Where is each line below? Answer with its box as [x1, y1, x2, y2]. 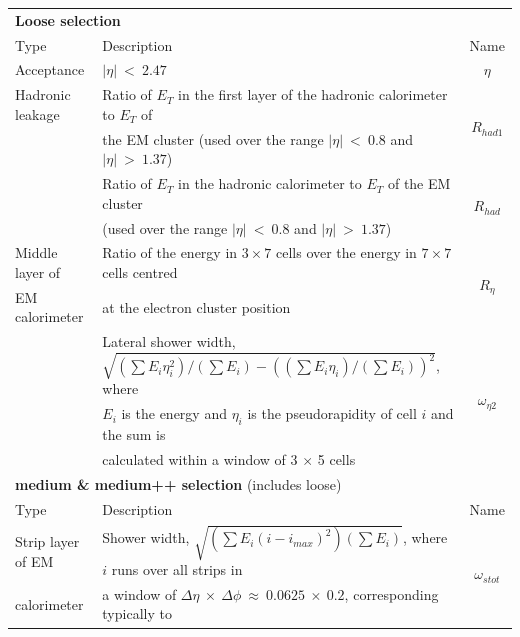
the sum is [102, 424, 166, 445]
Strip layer [15, 531, 80, 552]
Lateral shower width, [102, 331, 236, 352]
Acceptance [15, 59, 85, 80]
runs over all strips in [111, 559, 243, 580]
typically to [102, 603, 172, 624]
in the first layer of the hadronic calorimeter [178, 84, 448, 105]
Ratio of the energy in [102, 242, 238, 263]
